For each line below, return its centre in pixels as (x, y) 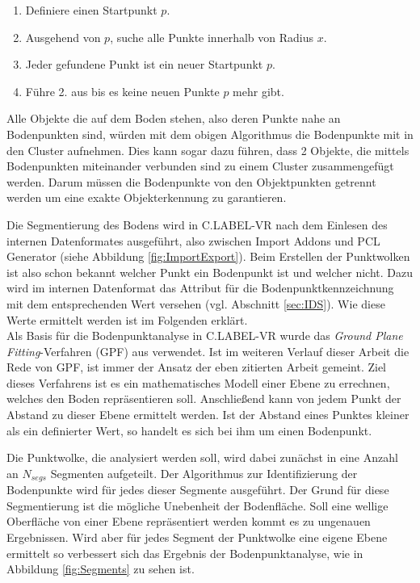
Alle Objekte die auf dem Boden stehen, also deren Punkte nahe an (174, 118)
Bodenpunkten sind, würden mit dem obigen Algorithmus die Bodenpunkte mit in (210, 134)
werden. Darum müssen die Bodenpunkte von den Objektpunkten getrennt (191, 181)
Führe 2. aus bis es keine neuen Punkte (122, 91)
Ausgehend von (63, 37)
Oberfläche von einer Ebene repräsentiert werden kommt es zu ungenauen (189, 521)
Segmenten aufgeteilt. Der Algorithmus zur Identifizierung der (204, 473)
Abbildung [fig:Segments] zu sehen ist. (101, 569)
